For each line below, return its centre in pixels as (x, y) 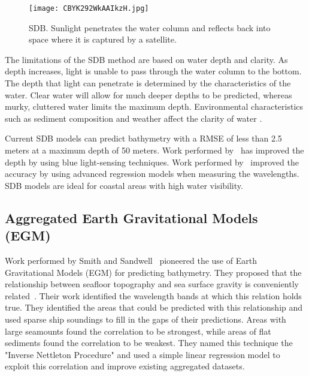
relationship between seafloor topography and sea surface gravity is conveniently (152, 284)
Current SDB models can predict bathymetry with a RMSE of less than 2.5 (143, 138)
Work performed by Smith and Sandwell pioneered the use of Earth (131, 260)
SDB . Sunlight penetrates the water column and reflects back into (150, 27)
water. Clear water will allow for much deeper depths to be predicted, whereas (149, 94)
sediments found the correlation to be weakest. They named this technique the (149, 343)
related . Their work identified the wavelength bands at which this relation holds (153, 295)
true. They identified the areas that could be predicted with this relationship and (154, 307)
